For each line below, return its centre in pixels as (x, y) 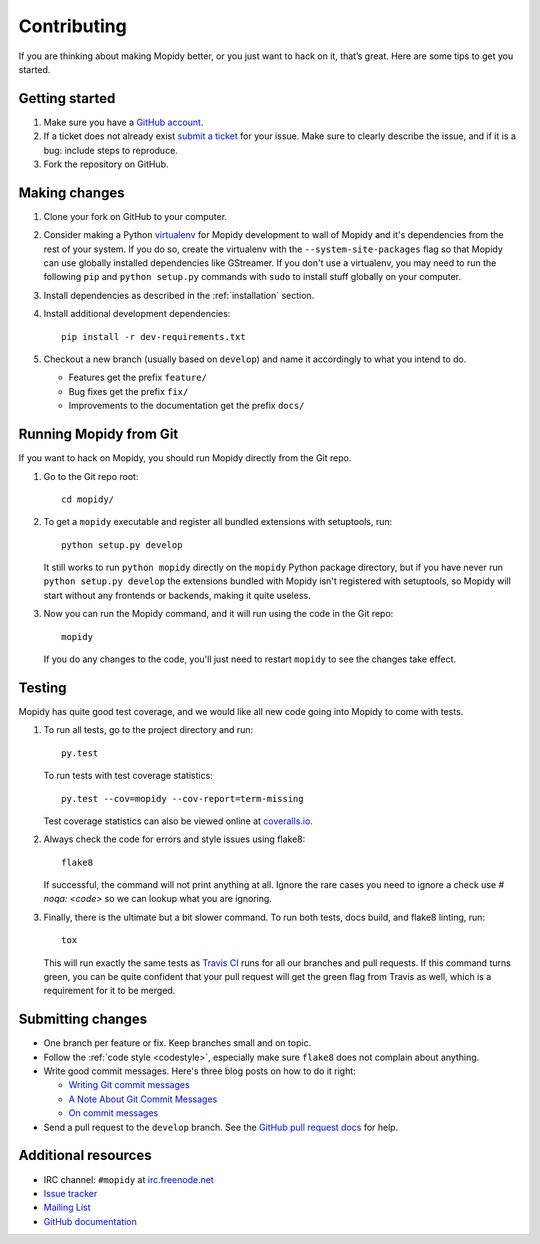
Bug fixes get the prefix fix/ (128, 391)
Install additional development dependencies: (137, 314)
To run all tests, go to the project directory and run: (148, 730)
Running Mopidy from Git (98, 434)
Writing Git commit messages (129, 1085)
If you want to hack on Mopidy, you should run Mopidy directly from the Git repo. (185, 458)
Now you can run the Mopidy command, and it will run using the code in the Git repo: (218, 614)
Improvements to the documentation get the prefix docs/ (186, 406)
